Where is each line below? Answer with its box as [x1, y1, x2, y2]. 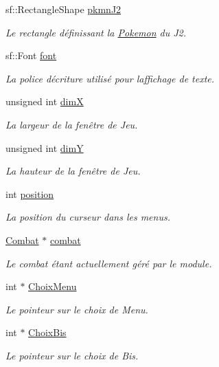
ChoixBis [28, 325, 67, 340]
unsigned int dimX [5, 94, 84, 109]
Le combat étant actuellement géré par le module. [5, 256, 212, 270]
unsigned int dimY [5, 140, 84, 155]
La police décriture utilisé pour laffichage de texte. [5, 71, 215, 85]
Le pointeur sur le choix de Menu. [5, 302, 148, 316]
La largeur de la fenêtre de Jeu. [5, 117, 138, 131]
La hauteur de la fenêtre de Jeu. [5, 164, 141, 178]
